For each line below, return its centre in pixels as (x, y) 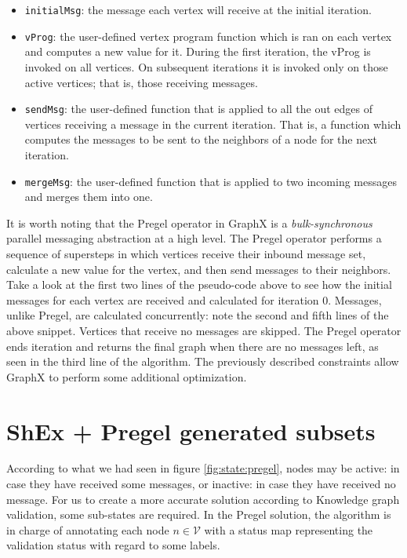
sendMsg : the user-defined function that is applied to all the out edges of (198, 109)
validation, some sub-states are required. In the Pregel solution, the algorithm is (199, 514)
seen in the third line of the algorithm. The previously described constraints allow (203, 361)
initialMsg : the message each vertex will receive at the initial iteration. (198, 9)
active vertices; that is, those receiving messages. (141, 82)
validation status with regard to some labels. (113, 545)
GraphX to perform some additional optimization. (127, 376)
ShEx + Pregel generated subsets (191, 430)
